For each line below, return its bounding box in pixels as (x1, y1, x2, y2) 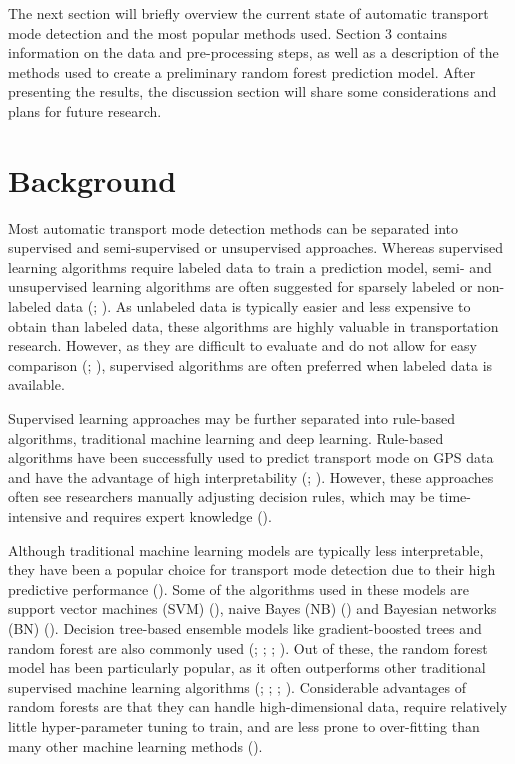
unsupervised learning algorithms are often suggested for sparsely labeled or (8, 276, 473, 297)
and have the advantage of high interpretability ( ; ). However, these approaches (8, 466, 494, 487)
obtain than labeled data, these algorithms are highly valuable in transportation (8, 315, 499, 336)
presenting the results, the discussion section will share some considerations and (8, 81, 497, 102)
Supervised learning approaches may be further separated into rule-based (8, 408, 456, 429)
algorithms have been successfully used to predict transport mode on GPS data (8, 447, 494, 468)
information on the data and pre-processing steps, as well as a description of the (8, 42, 499, 63)
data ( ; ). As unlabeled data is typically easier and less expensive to (55, 296, 471, 317)
